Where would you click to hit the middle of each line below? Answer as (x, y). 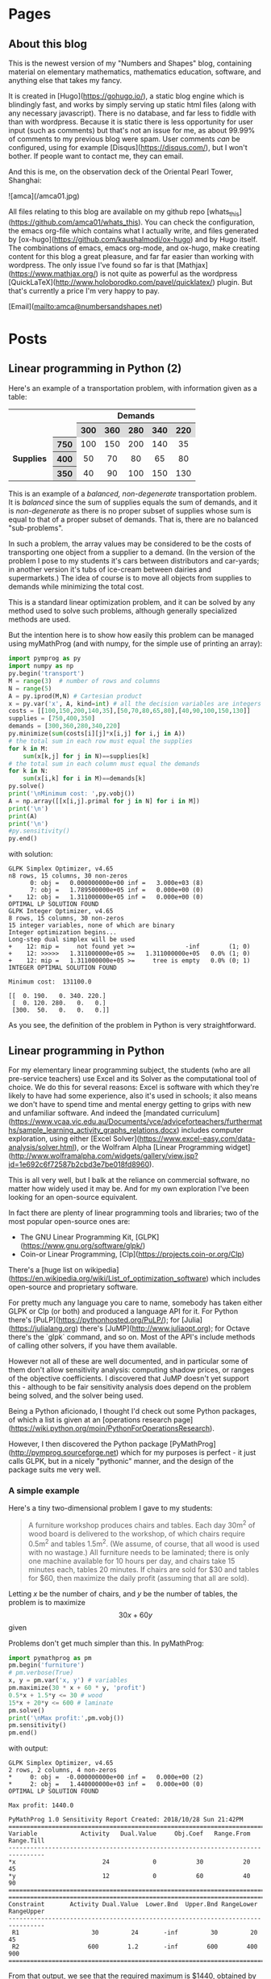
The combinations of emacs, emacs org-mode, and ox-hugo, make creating (134, 248)
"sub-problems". (36, 528)
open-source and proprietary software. (73, 1287)
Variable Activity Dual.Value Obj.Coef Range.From (129, 1834)
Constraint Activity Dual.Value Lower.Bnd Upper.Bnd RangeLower (133, 1905)
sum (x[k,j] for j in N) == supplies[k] (86, 756)
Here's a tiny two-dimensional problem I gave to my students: (110, 1508)
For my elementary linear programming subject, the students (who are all (129, 1070)
